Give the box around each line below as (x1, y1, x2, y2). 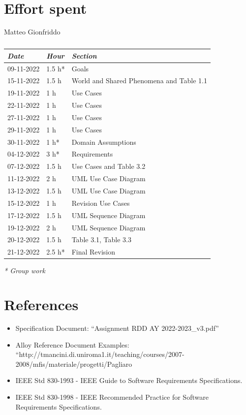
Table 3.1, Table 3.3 (71, 234, 132, 245)
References (4, 294, 79, 315)
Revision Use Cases (71, 197, 130, 208)
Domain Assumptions (71, 136, 136, 147)
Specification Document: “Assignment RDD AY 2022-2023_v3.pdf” (15, 323, 219, 333)
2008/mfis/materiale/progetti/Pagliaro (15, 358, 132, 369)
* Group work (4, 265, 45, 276)
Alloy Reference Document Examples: (15, 339, 129, 350)
